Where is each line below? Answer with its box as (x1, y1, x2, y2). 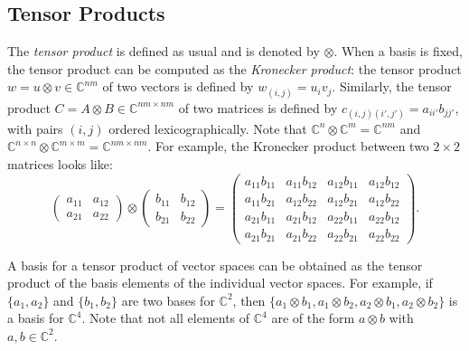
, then (232, 290, 266, 309)
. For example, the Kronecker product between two (147, 137, 429, 156)
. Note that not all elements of (81, 308, 250, 327)
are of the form (271, 308, 355, 327)
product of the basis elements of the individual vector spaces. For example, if (7, 273, 433, 292)
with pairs (7, 119, 63, 138)
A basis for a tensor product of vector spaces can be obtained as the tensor (7, 255, 423, 274)
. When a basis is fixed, (333, 42, 463, 61)
